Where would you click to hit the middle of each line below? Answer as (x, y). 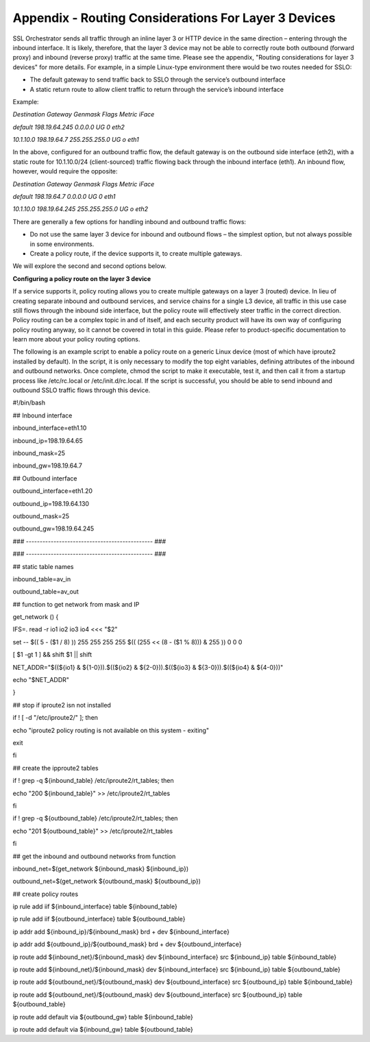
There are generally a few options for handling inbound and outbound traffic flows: (129, 221)
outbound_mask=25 (41, 516)
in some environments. (62, 244)
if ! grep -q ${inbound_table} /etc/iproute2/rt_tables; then (93, 781)
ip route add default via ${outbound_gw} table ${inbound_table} (103, 1017)
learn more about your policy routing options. (76, 339)
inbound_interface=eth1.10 (50, 428)
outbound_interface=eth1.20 (52, 491)
